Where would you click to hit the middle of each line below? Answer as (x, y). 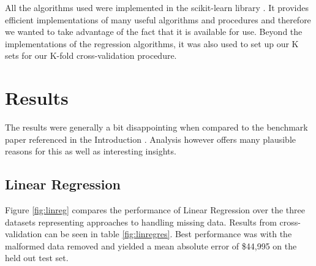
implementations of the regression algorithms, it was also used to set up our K (152, 43)
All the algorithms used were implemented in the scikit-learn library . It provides (157, 7)
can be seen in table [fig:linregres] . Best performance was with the (168, 234)
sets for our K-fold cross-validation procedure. (91, 55)
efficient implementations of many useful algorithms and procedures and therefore (158, 19)
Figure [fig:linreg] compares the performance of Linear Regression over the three (155, 210)
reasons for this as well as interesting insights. (91, 151)
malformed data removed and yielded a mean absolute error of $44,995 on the (151, 245)
